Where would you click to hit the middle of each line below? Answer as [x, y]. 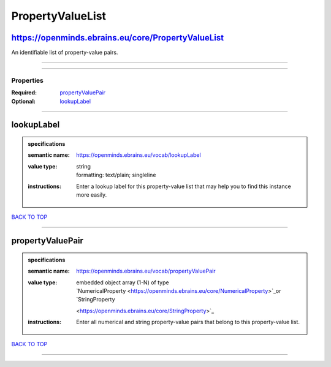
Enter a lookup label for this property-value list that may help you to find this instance [184, 186]
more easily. [92, 195]
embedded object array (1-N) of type [123, 282]
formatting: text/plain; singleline [116, 175]
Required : [24, 93]
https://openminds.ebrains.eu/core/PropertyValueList [117, 38]
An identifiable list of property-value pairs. [65, 53]
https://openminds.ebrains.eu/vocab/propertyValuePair [146, 271]
